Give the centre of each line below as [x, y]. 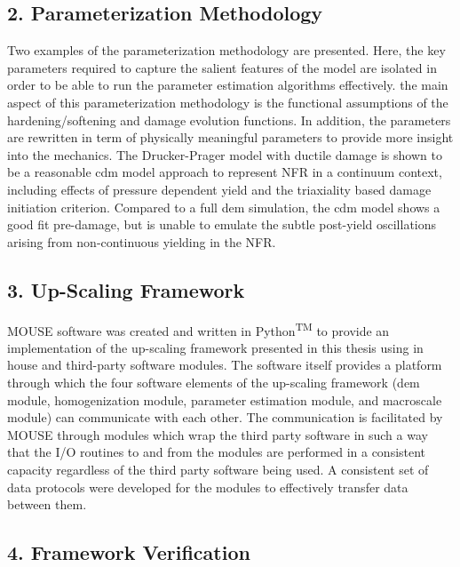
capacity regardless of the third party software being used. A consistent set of [218, 469]
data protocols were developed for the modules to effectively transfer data [208, 487]
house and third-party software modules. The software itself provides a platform [225, 365]
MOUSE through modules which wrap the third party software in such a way [218, 434]
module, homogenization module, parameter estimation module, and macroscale [225, 399]
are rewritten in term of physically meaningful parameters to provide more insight [230, 137]
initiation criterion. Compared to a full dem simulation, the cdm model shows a [224, 207]
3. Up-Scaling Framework [126, 289]
